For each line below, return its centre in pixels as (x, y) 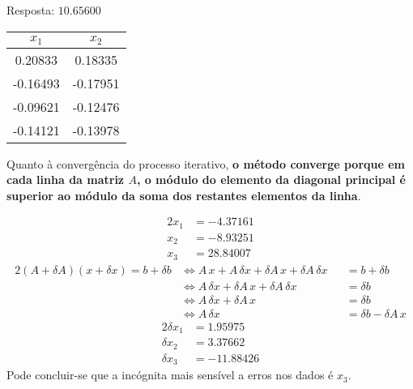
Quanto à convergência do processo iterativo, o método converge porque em (206, 163)
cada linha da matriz (66, 180)
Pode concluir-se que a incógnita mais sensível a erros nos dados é (170, 375)
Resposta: (31, 10)
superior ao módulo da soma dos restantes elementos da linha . (184, 195)
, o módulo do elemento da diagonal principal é (271, 180)
